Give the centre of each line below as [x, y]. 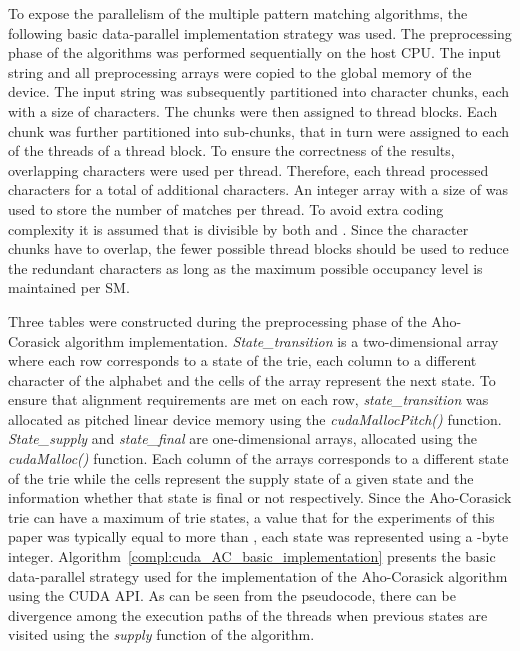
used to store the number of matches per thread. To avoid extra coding [226, 208]
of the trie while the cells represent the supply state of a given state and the [241, 477]
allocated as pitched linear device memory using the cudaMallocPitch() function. [255, 418]
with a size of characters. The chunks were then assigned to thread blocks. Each [253, 110]
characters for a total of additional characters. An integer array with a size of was [258, 189]
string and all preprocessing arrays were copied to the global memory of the [240, 71]
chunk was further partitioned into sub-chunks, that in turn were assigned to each [259, 130]
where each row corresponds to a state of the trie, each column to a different [242, 360]
